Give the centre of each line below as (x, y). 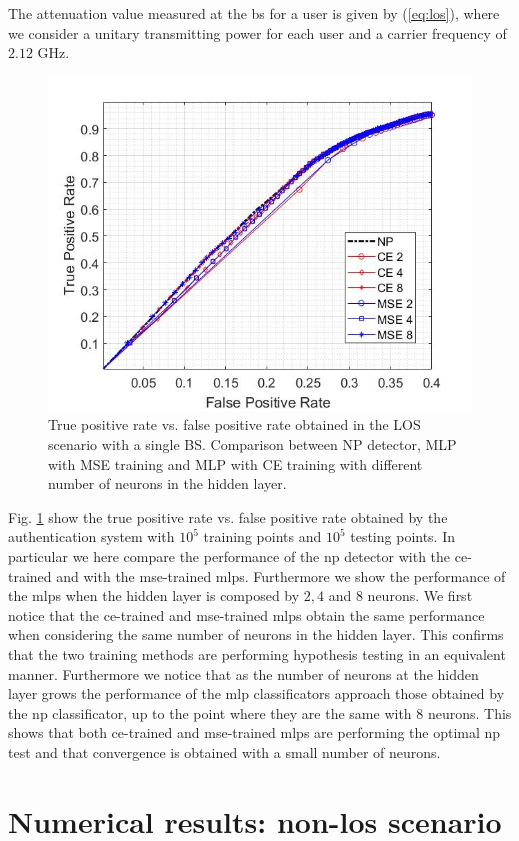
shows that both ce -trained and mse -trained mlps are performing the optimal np (254, 732)
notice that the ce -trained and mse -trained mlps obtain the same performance (246, 614)
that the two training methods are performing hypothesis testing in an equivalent (257, 653)
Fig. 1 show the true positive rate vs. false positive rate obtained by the (228, 516)
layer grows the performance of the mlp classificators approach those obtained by (256, 693)
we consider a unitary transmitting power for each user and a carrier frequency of (257, 32)
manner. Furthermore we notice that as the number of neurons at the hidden (243, 673)
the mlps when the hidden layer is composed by (154, 595)
